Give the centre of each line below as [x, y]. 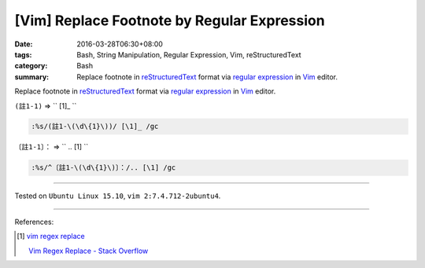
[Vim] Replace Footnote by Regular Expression [170, 20]
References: [34, 222]
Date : [24, 44]
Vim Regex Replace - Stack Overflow [89, 251]
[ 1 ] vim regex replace [51, 237]
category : [31, 66]
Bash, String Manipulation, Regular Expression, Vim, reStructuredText [189, 54]
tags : [23, 54]
